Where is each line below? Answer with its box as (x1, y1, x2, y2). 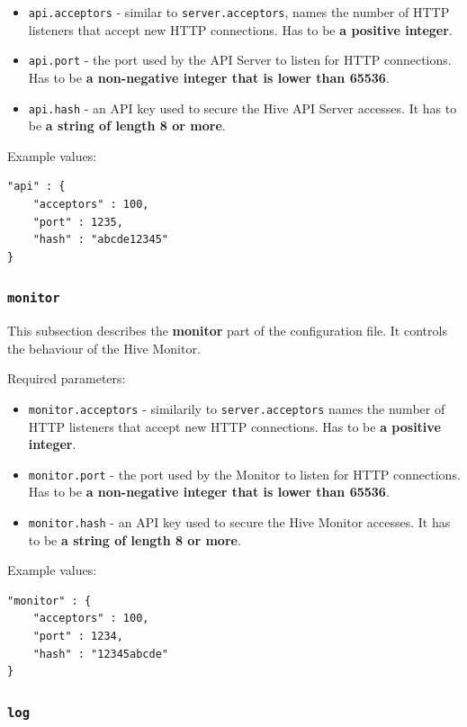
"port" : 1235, (32, 215, 123, 229)
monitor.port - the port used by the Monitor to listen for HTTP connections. (28, 464, 461, 483)
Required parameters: (7, 369, 126, 388)
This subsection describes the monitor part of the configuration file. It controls (7, 321, 447, 340)
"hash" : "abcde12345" (32, 233, 168, 247)
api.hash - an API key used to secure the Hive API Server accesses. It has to (28, 98, 457, 117)
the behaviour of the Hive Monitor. (7, 338, 201, 357)
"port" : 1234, (32, 630, 123, 642)
